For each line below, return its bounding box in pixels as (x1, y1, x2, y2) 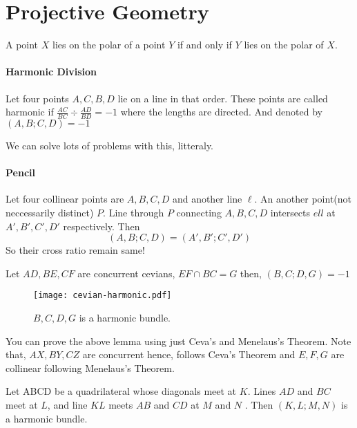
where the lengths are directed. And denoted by (120, 104, 322, 119)
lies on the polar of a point (52, 37, 166, 52)
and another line (172, 192, 242, 206)
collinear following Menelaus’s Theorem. (6, 360, 175, 375)
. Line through (103, 205, 164, 219)
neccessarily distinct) (6, 205, 94, 219)
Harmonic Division (6, 64, 97, 79)
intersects (270, 205, 311, 219)
